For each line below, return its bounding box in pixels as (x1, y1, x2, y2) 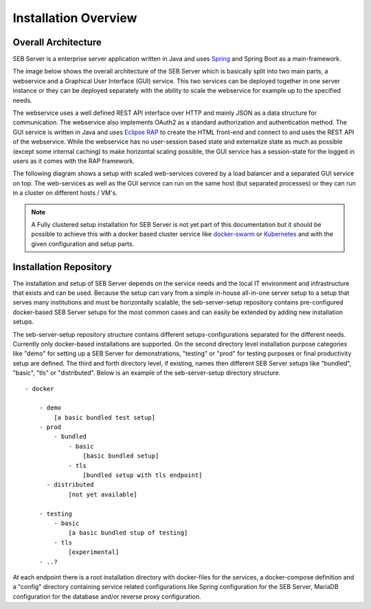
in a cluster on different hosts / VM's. (12, 189, 118, 197)
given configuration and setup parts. (31, 239, 135, 247)
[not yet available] (68, 490, 137, 498)
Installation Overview (12, 10, 137, 25)
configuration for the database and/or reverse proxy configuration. (12, 592, 201, 601)
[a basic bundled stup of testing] (68, 529, 188, 537)
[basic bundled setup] (82, 452, 159, 460)
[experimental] (68, 549, 120, 556)
